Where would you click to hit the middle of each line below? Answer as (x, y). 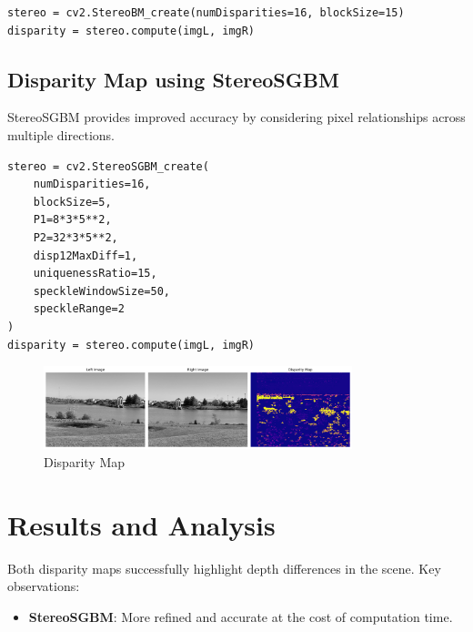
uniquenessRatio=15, (95, 274)
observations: (44, 586)
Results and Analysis (141, 524)
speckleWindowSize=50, (101, 291)
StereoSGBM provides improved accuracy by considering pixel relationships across (236, 117)
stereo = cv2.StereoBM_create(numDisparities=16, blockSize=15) (206, 13)
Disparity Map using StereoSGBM (173, 79)
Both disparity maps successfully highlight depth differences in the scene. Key (224, 568)
